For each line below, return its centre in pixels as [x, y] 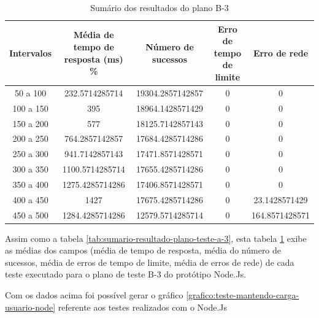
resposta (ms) [94, 59]
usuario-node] [30, 307]
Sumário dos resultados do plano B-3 [159, 7]
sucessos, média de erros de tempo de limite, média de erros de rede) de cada [150, 262]
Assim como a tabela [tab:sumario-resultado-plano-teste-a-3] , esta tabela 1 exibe [156, 238]
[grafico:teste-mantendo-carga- [243, 295]
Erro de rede [281, 52]
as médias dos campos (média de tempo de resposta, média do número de [143, 250]
